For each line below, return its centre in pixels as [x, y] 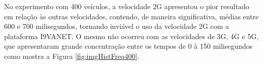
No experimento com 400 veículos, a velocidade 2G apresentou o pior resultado [127, 6]
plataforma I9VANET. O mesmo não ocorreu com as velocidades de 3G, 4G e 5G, [131, 36]
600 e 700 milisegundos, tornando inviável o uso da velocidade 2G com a [117, 26]
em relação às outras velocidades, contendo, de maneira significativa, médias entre [131, 16]
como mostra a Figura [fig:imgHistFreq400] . [72, 56]
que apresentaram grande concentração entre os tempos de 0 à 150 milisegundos [128, 46]
